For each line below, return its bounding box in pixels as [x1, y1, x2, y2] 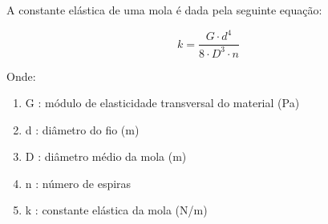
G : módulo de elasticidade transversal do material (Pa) [25, 94, 300, 111]
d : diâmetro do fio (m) [25, 121, 140, 138]
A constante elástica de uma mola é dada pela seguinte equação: [6, 2, 322, 18]
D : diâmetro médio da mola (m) [25, 148, 187, 165]
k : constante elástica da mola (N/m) [25, 202, 208, 218]
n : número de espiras [25, 174, 132, 191]
